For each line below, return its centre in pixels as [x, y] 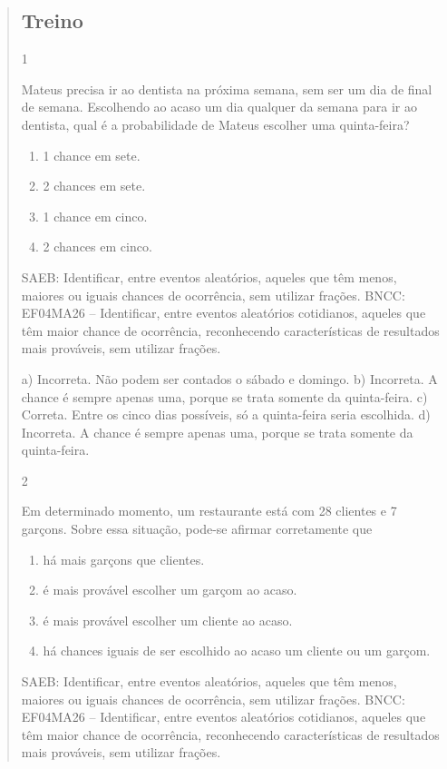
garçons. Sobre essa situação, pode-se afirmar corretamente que [197, 529]
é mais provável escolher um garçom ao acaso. [170, 590]
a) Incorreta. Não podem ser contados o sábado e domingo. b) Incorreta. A [229, 378]
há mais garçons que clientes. [124, 559]
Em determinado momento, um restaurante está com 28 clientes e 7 [209, 511]
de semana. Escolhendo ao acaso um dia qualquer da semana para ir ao [219, 107]
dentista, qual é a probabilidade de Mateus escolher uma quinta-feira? [215, 124]
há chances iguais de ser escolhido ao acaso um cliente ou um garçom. [237, 651]
